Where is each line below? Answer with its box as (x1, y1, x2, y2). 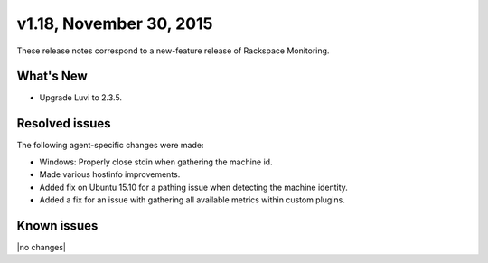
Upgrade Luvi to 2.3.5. (39, 92, 122, 103)
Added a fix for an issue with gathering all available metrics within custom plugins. (39, 194, 345, 205)
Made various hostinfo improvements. (39, 169, 181, 180)
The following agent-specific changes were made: (16, 140, 204, 151)
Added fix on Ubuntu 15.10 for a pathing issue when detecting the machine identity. (39, 182, 348, 193)
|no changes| (16, 241, 67, 252)
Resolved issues (16, 116, 112, 131)
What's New (16, 69, 88, 84)
